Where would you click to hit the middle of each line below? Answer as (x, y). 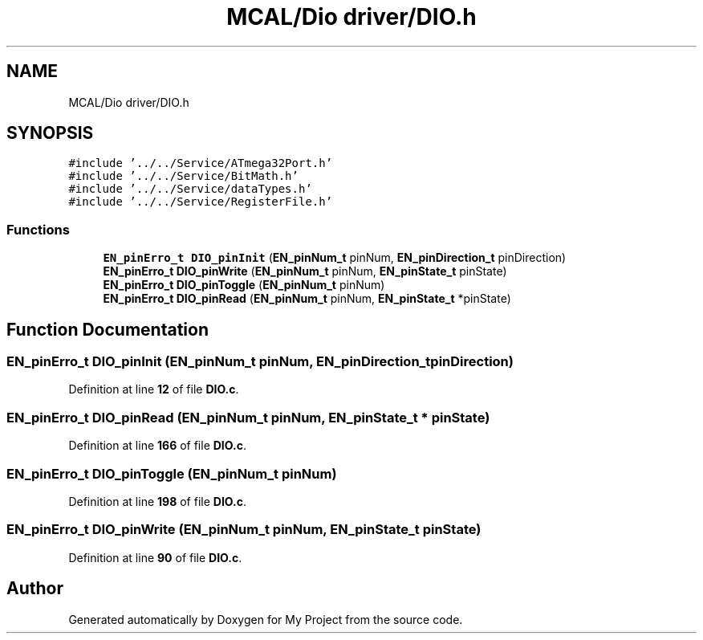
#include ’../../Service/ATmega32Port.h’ (201, 163)
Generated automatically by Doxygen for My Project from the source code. (266, 619)
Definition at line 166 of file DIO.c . (157, 446)
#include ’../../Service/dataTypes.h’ (190, 189)
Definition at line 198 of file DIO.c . (157, 501)
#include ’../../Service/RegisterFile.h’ (201, 202)
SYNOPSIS (50, 133)
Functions (38, 229)
